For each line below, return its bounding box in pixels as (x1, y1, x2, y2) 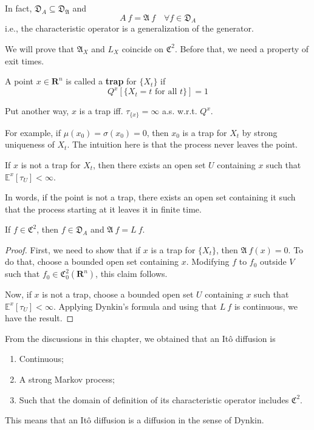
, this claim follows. (95, 267, 168, 280)
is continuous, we (234, 299, 298, 312)
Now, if (5, 288, 32, 301)
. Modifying (186, 255, 230, 268)
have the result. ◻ (5, 312, 74, 324)
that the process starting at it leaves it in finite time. (5, 202, 202, 215)
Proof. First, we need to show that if (5, 243, 141, 256)
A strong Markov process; (19, 373, 115, 386)
